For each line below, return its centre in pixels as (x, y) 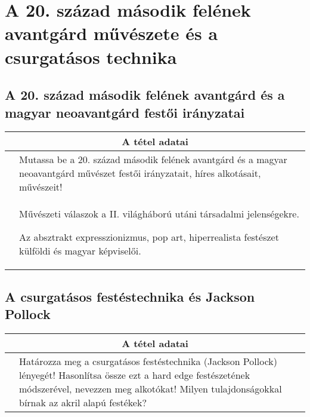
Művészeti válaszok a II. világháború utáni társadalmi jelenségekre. (159, 214)
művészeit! (41, 187)
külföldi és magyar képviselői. (80, 251)
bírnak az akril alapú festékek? (83, 402)
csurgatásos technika (91, 56)
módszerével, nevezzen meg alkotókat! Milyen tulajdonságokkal (151, 388)
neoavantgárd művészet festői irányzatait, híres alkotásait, (140, 173)
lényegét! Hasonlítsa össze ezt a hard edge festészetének (135, 375)
